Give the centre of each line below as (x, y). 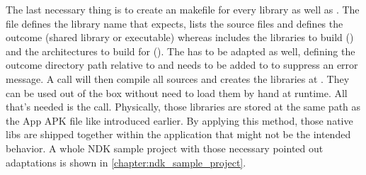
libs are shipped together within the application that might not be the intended (178, 134)
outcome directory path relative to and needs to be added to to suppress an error (182, 65)
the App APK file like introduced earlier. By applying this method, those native (179, 120)
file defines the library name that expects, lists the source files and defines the (175, 23)
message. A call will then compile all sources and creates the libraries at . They (178, 78)
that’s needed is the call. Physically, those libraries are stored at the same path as (183, 107)
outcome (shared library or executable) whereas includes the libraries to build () (180, 37)
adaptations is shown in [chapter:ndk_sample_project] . (126, 162)
